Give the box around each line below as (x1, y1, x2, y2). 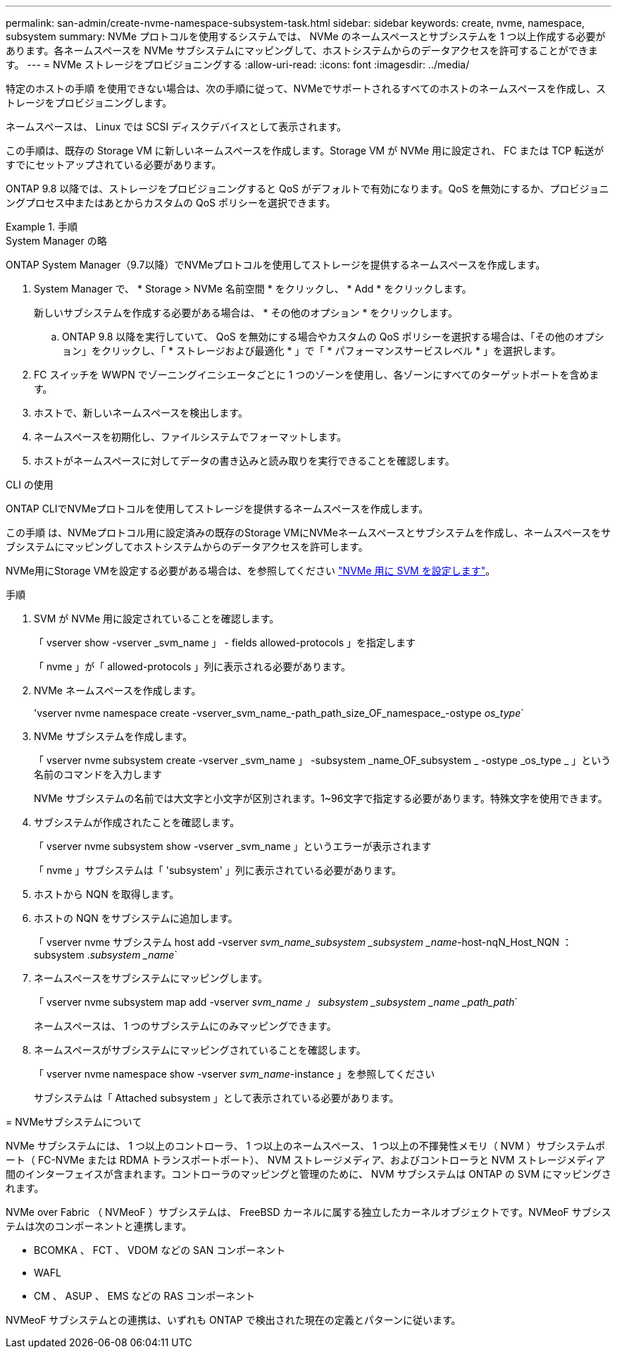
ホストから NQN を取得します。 (34, 888, 180, 900)
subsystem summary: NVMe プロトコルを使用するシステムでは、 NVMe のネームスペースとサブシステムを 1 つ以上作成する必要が (6, 30, 606, 42)
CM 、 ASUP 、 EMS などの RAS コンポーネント (34, 1290, 256, 1302)
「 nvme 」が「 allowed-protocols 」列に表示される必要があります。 (34, 660, 351, 672)
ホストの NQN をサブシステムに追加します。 (34, 912, 238, 924)
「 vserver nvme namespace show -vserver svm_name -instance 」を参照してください (34, 1068, 435, 1080)
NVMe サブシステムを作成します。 (34, 730, 193, 742)
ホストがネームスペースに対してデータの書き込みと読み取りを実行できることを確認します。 (34, 455, 455, 467)
